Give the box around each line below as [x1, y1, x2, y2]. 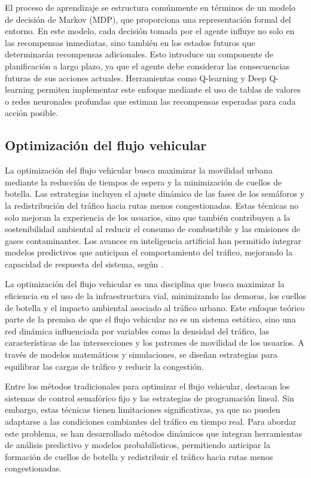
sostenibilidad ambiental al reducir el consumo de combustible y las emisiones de [5, 223, 300, 235]
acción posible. [5, 106, 59, 119]
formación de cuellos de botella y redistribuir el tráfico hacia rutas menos [5, 450, 273, 462]
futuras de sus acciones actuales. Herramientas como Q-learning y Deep [5, 71, 267, 84]
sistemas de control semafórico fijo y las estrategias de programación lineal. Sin [5, 391, 294, 404]
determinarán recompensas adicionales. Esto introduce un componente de [5, 48, 274, 60]
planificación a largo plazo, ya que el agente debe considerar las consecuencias [5, 59, 289, 72]
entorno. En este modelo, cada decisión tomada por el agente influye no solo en [5, 25, 295, 37]
